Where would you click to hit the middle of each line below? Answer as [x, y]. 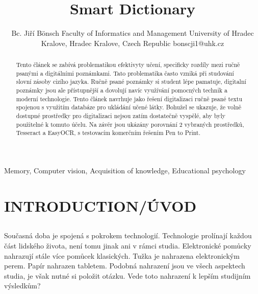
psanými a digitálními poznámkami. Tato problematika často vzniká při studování [125, 73]
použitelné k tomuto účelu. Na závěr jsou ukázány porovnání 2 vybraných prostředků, [130, 124]
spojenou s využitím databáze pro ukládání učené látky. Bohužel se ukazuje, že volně [129, 107]
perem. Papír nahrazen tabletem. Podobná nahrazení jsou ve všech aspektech [125, 266]
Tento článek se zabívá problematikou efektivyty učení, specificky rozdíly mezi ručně [128, 65]
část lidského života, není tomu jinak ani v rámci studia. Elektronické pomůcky [128, 245]
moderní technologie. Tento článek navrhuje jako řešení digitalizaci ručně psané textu [129, 98]
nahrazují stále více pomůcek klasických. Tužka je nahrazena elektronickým [122, 255]
